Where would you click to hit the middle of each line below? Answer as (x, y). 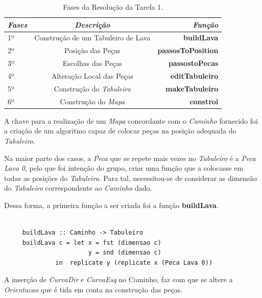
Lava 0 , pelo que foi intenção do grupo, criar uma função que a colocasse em (124, 168)
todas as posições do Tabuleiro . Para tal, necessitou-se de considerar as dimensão (130, 178)
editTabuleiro (194, 75)
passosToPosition (188, 50)
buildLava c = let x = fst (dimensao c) (92, 243)
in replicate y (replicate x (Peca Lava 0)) (134, 262)
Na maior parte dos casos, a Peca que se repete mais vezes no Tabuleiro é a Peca (130, 158)
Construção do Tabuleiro (92, 88)
